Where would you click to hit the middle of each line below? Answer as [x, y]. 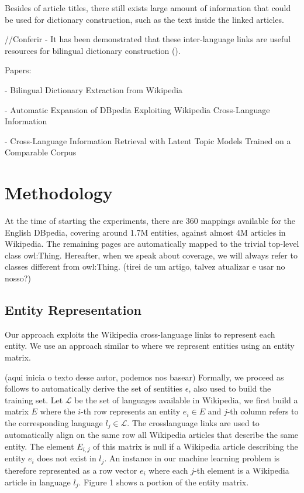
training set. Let [34, 399]
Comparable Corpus [41, 152]
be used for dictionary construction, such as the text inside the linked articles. [144, 19]
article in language [38, 482]
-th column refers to [263, 411]
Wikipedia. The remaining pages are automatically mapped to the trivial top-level [152, 244]
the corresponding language [54, 422]
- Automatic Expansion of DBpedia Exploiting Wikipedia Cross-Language [137, 109]
